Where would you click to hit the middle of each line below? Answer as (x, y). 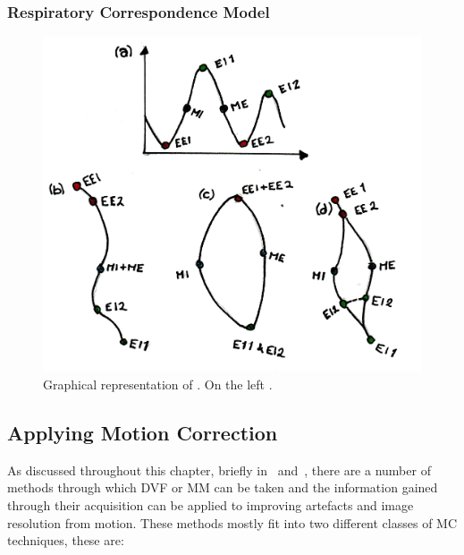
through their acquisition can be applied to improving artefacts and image (211, 505)
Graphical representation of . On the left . (158, 384)
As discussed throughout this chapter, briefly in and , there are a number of (219, 470)
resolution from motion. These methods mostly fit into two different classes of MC (232, 522)
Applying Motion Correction (143, 433)
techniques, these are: (66, 540)
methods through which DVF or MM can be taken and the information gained (223, 487)
